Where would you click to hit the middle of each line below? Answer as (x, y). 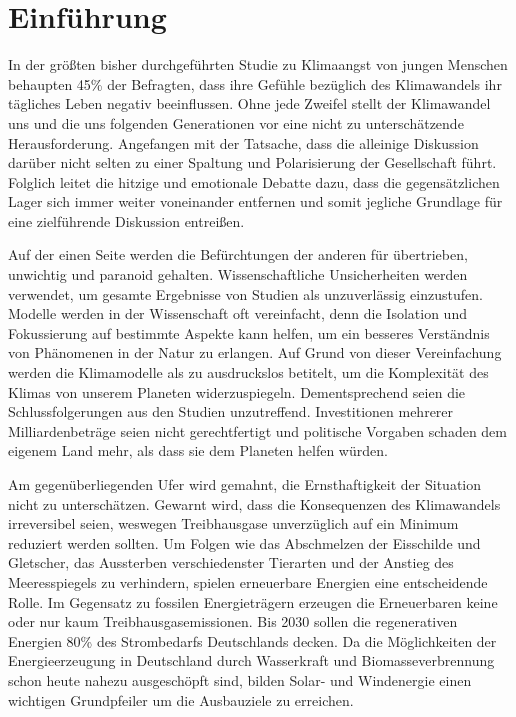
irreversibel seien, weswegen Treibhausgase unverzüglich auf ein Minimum (233, 523)
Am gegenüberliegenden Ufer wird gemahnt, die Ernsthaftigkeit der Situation (245, 484)
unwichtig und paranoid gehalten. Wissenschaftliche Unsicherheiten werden (238, 274)
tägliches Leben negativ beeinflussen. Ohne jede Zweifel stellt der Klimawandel (249, 103)
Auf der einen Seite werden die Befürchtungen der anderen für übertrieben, (238, 254)
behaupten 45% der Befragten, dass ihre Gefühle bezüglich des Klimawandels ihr (255, 83)
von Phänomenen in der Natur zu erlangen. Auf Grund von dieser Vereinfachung (255, 352)
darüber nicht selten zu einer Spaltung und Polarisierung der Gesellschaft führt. (252, 162)
